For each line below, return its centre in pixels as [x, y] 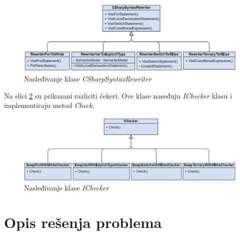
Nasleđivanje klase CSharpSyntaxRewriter [88, 78]
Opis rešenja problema [83, 222]
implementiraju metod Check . [49, 105]
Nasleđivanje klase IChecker [66, 188]
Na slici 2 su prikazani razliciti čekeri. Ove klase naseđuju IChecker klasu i [118, 95]
